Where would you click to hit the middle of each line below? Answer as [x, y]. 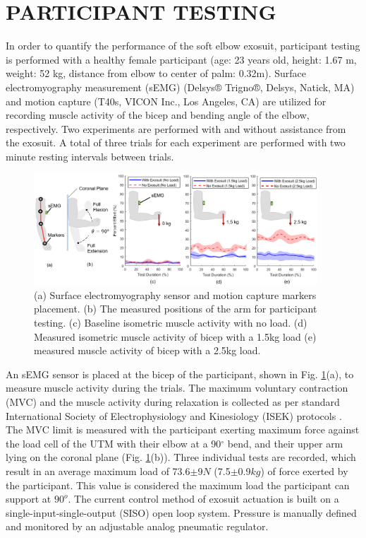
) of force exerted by [304, 470]
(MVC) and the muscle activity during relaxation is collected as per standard [173, 401]
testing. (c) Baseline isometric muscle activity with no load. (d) [171, 322]
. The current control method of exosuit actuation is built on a [203, 499]
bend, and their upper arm [285, 443]
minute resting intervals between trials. [90, 156]
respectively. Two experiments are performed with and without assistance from [176, 128]
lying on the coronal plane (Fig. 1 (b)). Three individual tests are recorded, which [181, 457]
